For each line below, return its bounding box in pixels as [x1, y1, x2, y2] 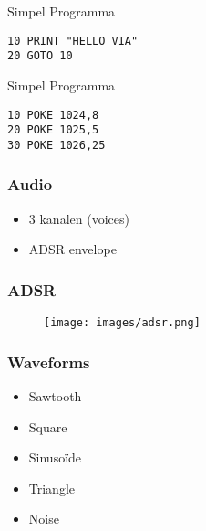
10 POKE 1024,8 [7, 108, 99, 122]
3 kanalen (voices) [28, 208, 129, 228]
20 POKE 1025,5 [7, 123, 99, 137]
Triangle [28, 478, 76, 497]
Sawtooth [28, 386, 82, 405]
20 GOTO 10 [7, 49, 73, 63]
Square [28, 417, 67, 436]
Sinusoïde [28, 448, 82, 467]
